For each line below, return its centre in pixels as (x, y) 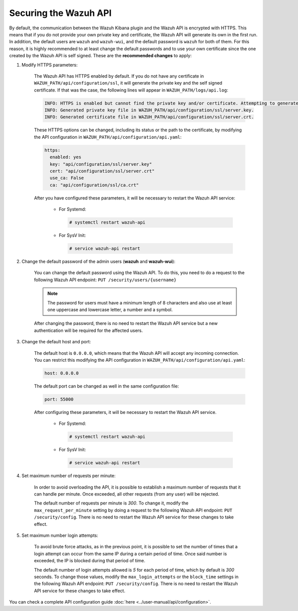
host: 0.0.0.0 (62, 373)
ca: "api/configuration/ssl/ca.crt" (94, 185)
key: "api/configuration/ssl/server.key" (101, 164)
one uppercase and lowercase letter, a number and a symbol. (110, 310)
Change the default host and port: (56, 342)
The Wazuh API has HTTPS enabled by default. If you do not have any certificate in (119, 76)
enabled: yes (66, 157)
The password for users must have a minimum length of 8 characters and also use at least (140, 303)
